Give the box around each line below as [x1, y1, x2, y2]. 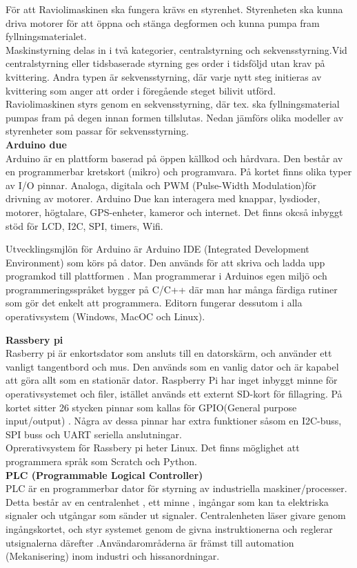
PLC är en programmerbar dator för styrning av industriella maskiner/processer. [6, 481, 347, 496]
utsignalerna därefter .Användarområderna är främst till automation [6, 535, 294, 549]
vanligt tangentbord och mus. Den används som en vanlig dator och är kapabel [6, 359, 339, 373]
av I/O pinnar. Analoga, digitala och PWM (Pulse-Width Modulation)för [6, 177, 316, 192]
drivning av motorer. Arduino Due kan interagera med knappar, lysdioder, [6, 191, 320, 206]
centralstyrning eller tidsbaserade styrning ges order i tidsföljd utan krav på [6, 56, 325, 70]
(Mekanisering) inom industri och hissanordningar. [6, 549, 220, 563]
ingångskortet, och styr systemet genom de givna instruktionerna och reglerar [6, 521, 333, 536]
